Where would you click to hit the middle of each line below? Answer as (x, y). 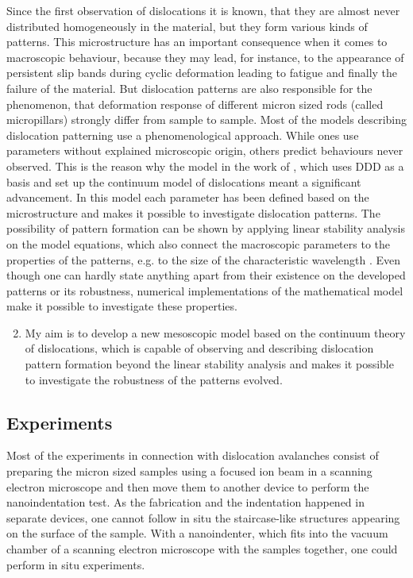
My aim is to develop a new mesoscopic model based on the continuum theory (215, 332)
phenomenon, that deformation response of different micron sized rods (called (195, 104)
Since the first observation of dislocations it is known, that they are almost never (203, 10)
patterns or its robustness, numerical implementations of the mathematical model (205, 290)
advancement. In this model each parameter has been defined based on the (188, 197)
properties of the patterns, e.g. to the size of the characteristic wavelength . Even (204, 259)
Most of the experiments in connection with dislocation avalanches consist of (193, 455)
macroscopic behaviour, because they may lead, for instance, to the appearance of (205, 57)
